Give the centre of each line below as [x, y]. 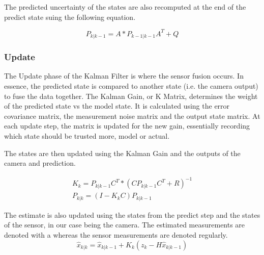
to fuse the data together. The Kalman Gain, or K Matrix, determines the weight [131, 96]
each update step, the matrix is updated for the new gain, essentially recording [127, 126]
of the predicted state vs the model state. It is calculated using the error [117, 106]
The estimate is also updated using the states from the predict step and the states [132, 214]
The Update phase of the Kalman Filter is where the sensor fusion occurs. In [124, 76]
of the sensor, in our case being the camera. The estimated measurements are [125, 225]
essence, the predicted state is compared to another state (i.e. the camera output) [131, 85]
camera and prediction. [40, 163]
